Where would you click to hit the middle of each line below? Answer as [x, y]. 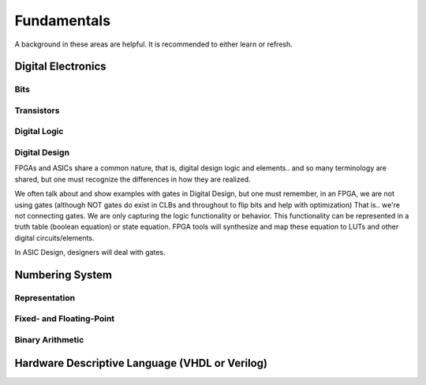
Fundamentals [62, 21]
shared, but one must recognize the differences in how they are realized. [133, 179]
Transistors [37, 110]
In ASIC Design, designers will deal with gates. [90, 252]
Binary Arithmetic [49, 340]
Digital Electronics [60, 67]
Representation [45, 297]
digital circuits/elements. [54, 237]
